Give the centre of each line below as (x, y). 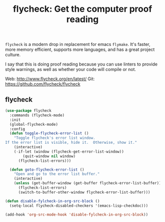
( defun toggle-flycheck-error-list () (49, 133)
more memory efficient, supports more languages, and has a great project (80, 49)
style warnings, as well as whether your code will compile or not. (71, 69)
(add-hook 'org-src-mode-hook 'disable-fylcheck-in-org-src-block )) (77, 214)
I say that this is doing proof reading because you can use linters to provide (82, 64)
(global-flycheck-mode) (34, 124)
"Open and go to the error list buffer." (57, 174)
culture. (13, 55)
